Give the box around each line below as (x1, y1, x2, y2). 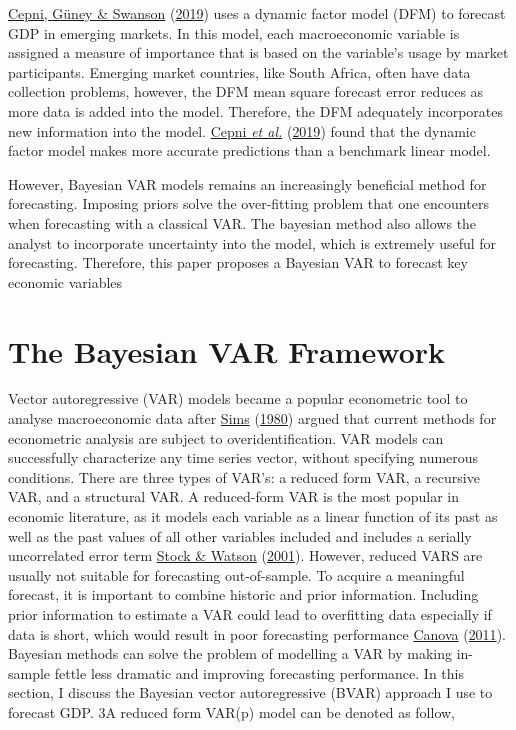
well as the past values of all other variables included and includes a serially (8, 525, 472, 546)
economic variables (8, 271, 123, 292)
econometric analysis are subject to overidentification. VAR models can (8, 427, 444, 448)
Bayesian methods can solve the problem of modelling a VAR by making (8, 643, 452, 664)
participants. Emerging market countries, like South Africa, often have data (8, 61, 471, 82)
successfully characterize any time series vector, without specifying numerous (8, 447, 479, 468)
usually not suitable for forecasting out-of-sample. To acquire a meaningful (8, 564, 465, 585)
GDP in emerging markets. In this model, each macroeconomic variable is (8, 22, 460, 43)
